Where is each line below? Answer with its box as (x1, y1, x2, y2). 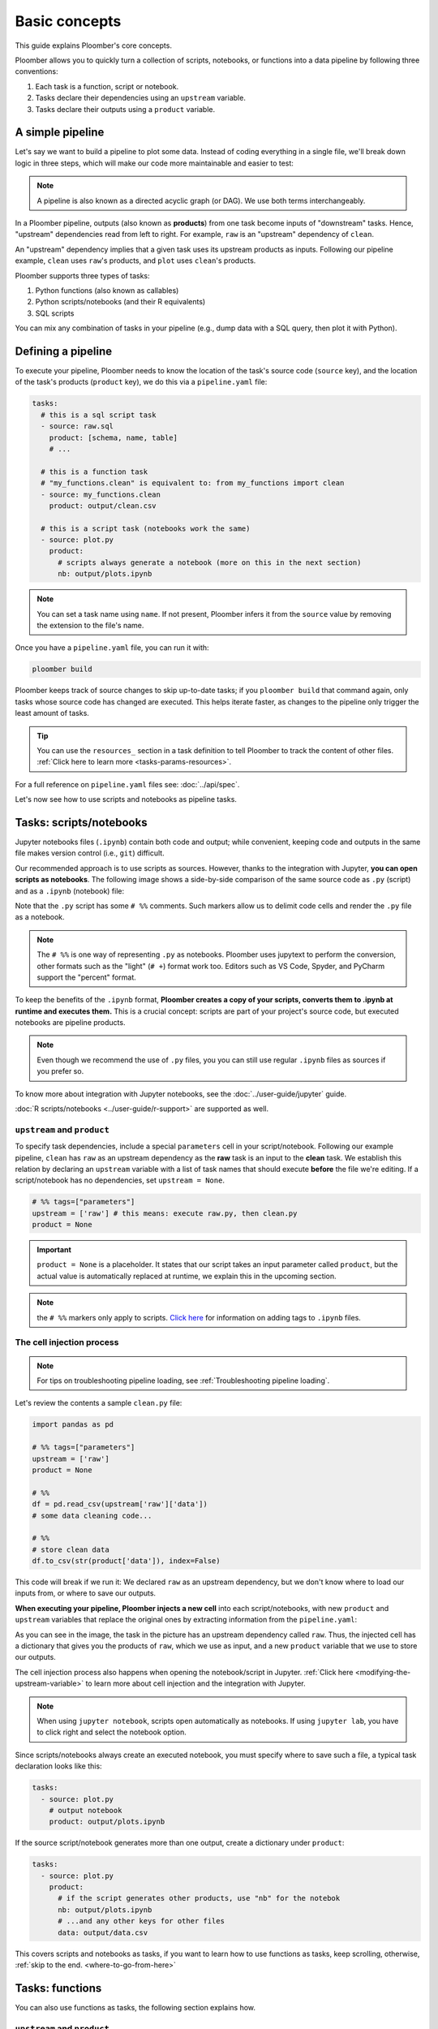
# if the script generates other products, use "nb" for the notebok (58, 1893, 341, 1903)
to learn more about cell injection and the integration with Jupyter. (85, 1678, 306, 1688)
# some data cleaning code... (32, 1510, 152, 1520)
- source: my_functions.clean (41, 489, 161, 499)
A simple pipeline (15, 126, 105, 140)
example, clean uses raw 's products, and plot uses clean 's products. (15, 256, 256, 265)
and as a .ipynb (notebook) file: (15, 885, 125, 896)
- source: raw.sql (41, 422, 114, 431)
